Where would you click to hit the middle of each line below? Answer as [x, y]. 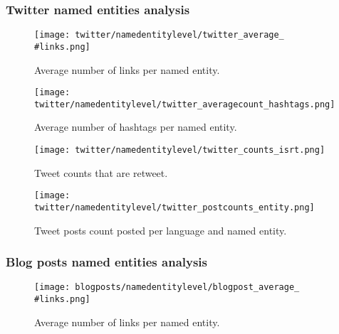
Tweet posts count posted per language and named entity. [161, 230]
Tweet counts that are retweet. [101, 172]
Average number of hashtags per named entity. [136, 127]
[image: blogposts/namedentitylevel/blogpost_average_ [167, 287]
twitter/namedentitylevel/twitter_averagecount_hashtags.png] [185, 104]
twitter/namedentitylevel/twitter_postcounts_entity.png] [174, 207]
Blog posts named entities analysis [107, 262]
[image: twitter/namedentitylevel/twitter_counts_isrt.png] [180, 150]
